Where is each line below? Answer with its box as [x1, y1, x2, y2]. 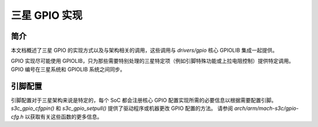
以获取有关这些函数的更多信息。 [24, 113, 102, 120]
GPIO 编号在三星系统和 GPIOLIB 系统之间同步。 [11, 65, 126, 73]
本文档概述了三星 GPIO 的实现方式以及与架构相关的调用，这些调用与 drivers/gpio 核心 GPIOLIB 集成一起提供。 [11, 47, 278, 54]
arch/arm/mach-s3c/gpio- [234, 105, 299, 112]
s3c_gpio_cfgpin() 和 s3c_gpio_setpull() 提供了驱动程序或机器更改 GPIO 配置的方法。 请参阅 [11, 105, 233, 112]
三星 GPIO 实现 [11, 9, 82, 22]
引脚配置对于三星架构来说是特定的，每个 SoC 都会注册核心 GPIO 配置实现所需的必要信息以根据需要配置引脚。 [11, 96, 277, 103]
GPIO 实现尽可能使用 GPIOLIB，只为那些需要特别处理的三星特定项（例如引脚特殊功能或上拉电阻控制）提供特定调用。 [11, 58, 294, 65]
